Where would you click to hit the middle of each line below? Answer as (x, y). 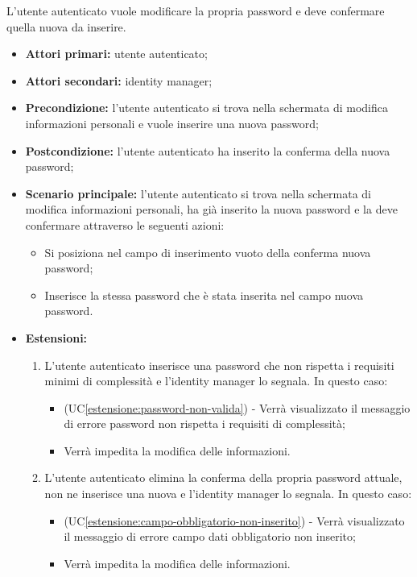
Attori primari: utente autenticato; (116, 54)
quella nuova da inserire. (66, 26)
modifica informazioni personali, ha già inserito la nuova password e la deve (211, 209)
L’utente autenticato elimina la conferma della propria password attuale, (223, 477)
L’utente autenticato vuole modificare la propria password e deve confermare (196, 10)
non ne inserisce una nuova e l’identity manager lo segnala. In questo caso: (228, 494)
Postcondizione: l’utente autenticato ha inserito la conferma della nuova (208, 150)
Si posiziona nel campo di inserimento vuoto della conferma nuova (208, 252)
